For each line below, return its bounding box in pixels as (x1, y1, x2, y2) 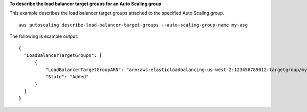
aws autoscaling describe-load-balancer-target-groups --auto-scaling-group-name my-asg (18, 22, 248, 28)
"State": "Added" (45, 74, 89, 80)
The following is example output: (9, 33, 79, 39)
